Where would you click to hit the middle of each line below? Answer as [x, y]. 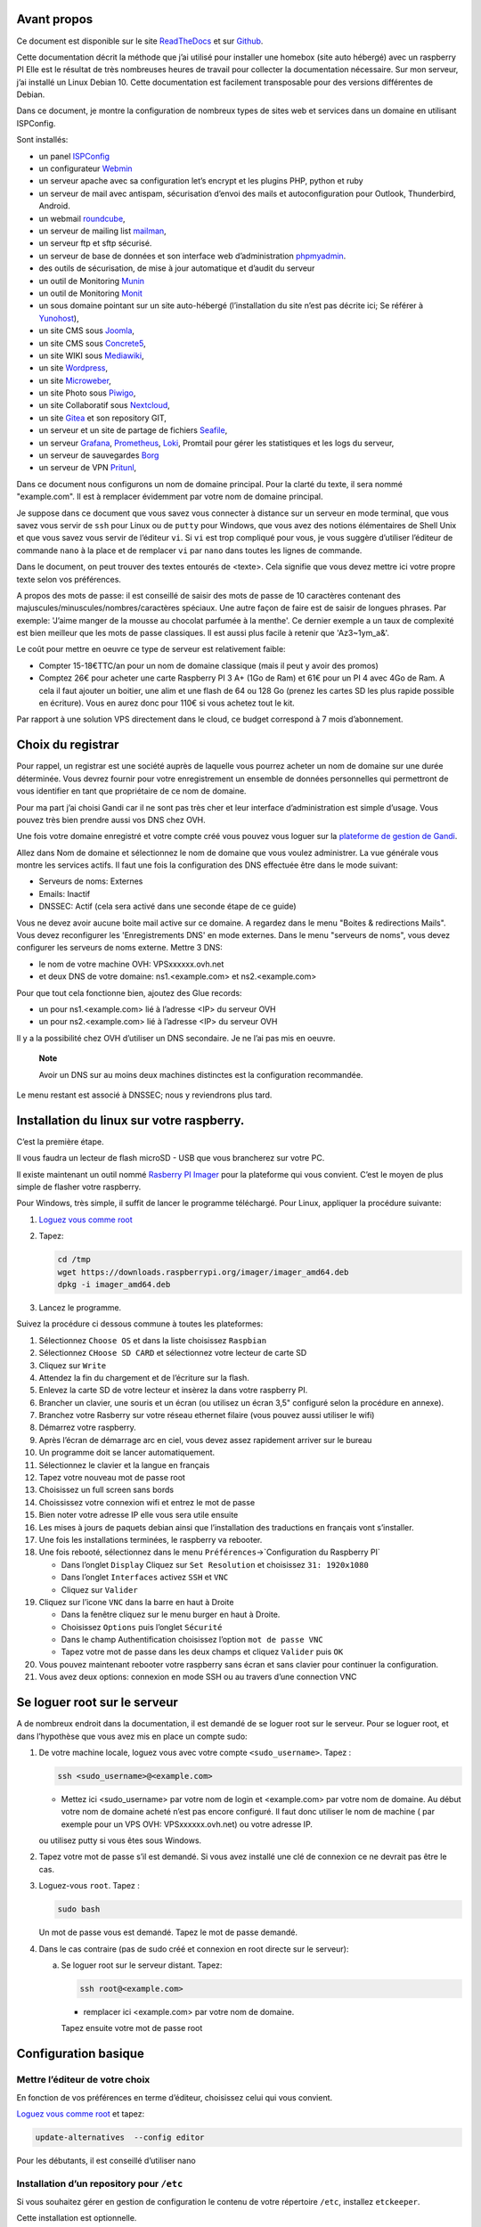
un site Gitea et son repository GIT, [102, 418]
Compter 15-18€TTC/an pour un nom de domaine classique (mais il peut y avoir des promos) [208, 665]
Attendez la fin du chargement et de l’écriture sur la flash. [144, 1377]
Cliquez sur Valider [99, 1589]
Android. [54, 206]
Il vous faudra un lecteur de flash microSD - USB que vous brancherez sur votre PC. [171, 1158]
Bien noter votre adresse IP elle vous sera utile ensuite [139, 1515]
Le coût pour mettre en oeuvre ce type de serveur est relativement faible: [151, 649]
